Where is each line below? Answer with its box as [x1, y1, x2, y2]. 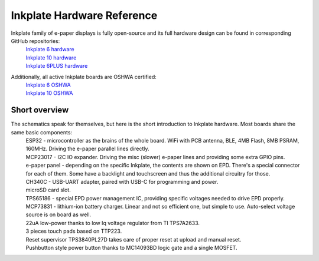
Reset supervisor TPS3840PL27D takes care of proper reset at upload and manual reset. [25, 236, 242, 243]
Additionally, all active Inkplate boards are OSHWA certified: [11, 73, 157, 80]
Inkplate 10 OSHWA [25, 90, 73, 97]
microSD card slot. [25, 186, 71, 194]
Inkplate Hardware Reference [11, 9, 158, 22]
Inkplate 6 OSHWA [25, 81, 71, 88]
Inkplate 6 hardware [25, 46, 74, 53]
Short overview [11, 105, 69, 115]
